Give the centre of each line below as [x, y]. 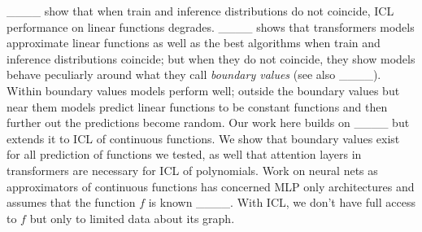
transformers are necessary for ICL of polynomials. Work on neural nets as [192, 170]
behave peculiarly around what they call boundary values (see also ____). [194, 74]
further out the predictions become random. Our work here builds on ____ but [208, 123]
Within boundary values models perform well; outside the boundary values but [203, 90]
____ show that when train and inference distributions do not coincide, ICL [200, 11]
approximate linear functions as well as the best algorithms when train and [194, 43]
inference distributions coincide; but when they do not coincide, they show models [211, 58]
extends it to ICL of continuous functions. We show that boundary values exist [203, 138]
